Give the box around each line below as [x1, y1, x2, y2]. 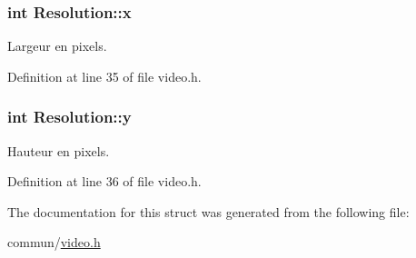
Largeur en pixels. [7, 36, 107, 55]
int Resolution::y [7, 105, 132, 128]
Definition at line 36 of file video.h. [7, 172, 202, 191]
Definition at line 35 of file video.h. [7, 66, 202, 85]
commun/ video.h [7, 233, 101, 252]
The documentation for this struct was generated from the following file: [7, 202, 410, 221]
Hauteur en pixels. [7, 141, 110, 160]
